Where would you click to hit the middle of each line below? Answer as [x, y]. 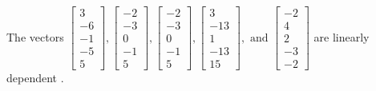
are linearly [342, 36]
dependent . [35, 78]
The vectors [35, 36]
